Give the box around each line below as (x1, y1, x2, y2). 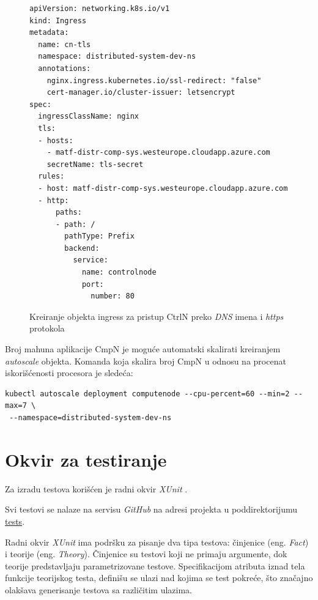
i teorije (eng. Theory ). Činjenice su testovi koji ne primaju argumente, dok (5, 547, 287, 560)
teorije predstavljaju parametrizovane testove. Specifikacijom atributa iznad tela (5, 559, 305, 572)
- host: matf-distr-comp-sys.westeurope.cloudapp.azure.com (38, 183, 288, 193)
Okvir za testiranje (5, 446, 167, 472)
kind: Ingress (29, 16, 87, 25)
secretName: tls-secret (46, 160, 144, 169)
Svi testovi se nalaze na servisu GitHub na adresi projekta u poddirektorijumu (5, 503, 297, 516)
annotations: (38, 64, 91, 73)
